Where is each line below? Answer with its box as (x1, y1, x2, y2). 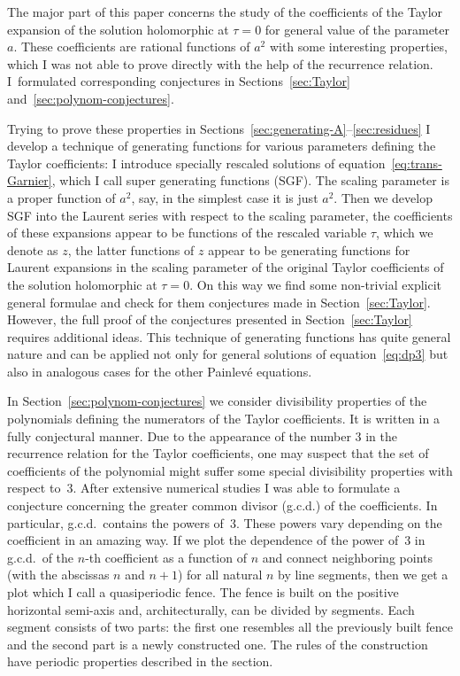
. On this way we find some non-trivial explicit (189, 275, 441, 293)
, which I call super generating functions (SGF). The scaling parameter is (51, 171, 449, 190)
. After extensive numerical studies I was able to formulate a (73, 478, 401, 497)
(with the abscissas (7, 565, 110, 584)
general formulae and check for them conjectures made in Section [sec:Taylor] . (7, 292, 431, 311)
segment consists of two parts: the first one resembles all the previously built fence (7, 618, 454, 636)
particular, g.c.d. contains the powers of (7, 513, 224, 532)
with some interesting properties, (269, 37, 448, 56)
